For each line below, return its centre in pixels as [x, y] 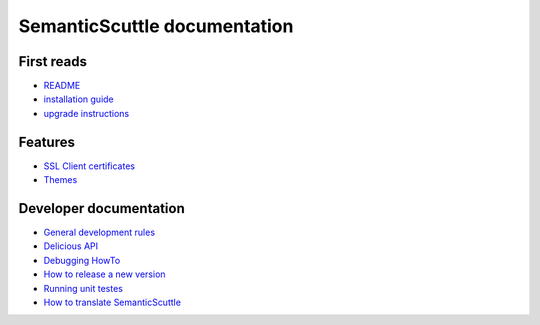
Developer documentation [101, 208]
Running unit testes [83, 288]
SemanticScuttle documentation [156, 26]
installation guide [78, 99]
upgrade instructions [86, 113]
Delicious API [71, 246]
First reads [52, 61]
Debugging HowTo [82, 260]
